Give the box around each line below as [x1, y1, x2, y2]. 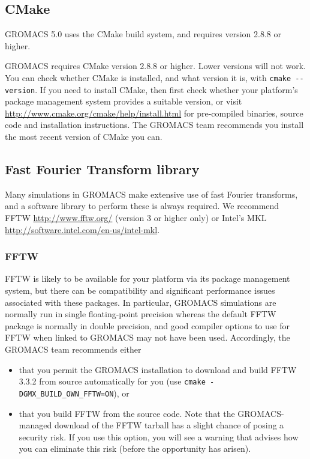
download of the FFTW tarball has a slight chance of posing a [54, 419, 284, 431]
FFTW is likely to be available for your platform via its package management [5, 272, 290, 285]
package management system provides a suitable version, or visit [5, 95, 242, 108]
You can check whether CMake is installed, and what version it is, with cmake [5, 71, 291, 84]
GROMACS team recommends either [5, 343, 142, 356]
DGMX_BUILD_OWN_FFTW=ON [19, 389, 114, 398]
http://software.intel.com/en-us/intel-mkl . [5, 223, 160, 236]
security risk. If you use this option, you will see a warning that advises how [19, 430, 299, 443]
